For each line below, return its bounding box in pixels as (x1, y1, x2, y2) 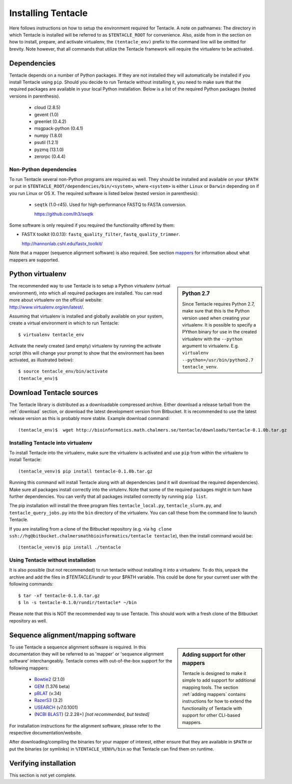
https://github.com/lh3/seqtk (34, 210, 93, 217)
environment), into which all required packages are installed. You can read (9, 290, 162, 296)
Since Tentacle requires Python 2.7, (182, 300, 255, 307)
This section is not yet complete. (9, 772, 76, 778)
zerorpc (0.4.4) (34, 153, 66, 159)
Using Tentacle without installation (9, 556, 96, 563)
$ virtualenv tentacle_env (18, 331, 84, 337)
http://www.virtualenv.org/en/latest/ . (9, 304, 84, 310)
